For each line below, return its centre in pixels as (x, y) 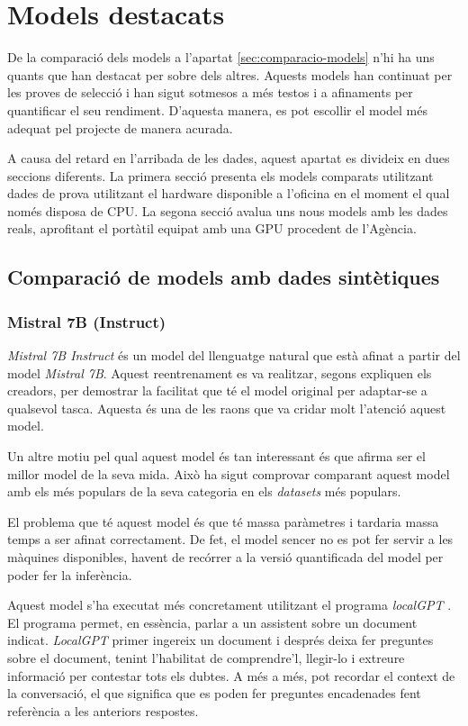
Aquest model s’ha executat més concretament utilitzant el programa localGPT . (229, 605)
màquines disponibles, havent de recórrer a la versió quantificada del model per (225, 557)
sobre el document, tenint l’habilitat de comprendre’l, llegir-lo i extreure (206, 657)
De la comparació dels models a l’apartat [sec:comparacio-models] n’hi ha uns (221, 57)
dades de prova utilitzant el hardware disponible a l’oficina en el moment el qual (229, 193)
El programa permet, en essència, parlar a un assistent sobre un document (212, 622)
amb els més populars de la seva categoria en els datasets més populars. (204, 491)
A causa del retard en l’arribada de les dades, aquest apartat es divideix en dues (229, 158)
